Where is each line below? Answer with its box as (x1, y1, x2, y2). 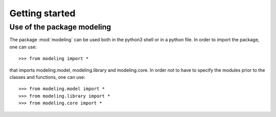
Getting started (9, 8, 76, 19)
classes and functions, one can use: (9, 74, 85, 80)
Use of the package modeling (9, 22, 111, 32)
